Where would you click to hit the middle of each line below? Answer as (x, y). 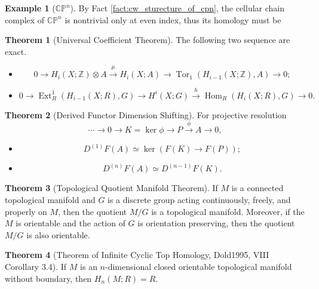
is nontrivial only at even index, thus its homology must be (173, 19)
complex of (25, 19)
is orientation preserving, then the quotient (216, 223)
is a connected (257, 188)
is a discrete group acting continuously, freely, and (199, 199)
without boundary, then (48, 278)
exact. (16, 51)
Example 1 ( (30, 8)
